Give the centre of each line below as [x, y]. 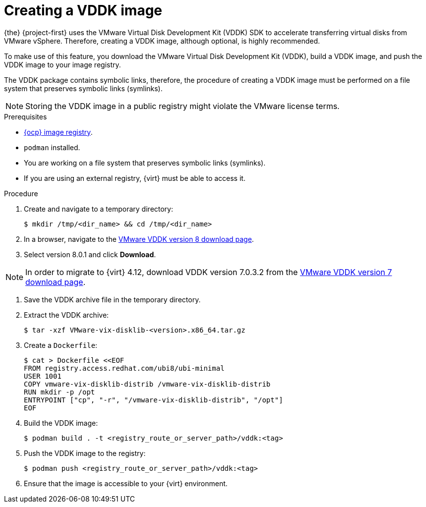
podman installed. [52, 147]
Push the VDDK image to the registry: [85, 453]
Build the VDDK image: [61, 423]
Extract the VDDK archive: [66, 315]
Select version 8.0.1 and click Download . [90, 254]
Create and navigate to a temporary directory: [99, 209]
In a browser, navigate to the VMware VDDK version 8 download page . [139, 239]
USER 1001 [43, 376]
